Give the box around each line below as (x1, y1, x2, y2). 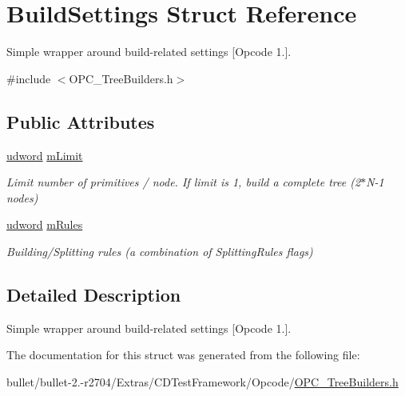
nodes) (6, 189, 38, 206)
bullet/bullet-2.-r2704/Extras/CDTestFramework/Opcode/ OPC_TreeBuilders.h (6, 373, 399, 390)
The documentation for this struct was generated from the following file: (6, 346, 360, 363)
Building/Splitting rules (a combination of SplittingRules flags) (6, 242, 313, 259)
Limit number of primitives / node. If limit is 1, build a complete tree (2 (6, 174, 361, 190)
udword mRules (6, 216, 83, 233)
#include (6, 70, 51, 86)
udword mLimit (6, 146, 83, 163)
